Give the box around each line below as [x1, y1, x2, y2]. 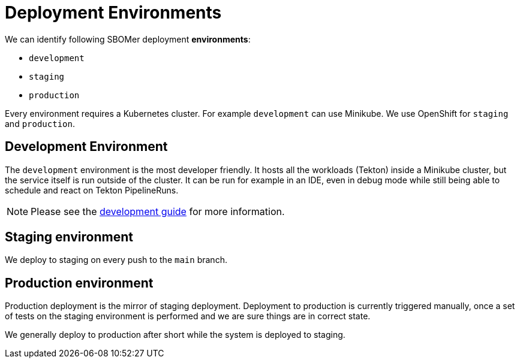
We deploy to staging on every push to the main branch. [5, 255, 227, 265]
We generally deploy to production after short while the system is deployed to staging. [5, 329, 345, 340]
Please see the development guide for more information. [31, 205, 285, 217]
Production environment [5, 275, 154, 291]
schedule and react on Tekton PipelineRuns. [5, 184, 179, 195]
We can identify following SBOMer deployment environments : [5, 34, 251, 44]
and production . [5, 118, 75, 129]
